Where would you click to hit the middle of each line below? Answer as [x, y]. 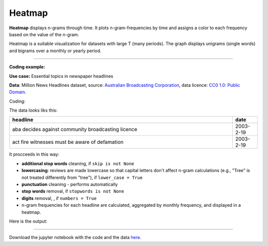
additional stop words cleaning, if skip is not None [78, 163]
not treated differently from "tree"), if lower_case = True [82, 177]
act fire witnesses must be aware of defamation [68, 142]
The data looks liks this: [33, 110]
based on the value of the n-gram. [44, 34]
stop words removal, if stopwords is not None [73, 191]
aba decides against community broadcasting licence [75, 129]
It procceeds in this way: [34, 154]
